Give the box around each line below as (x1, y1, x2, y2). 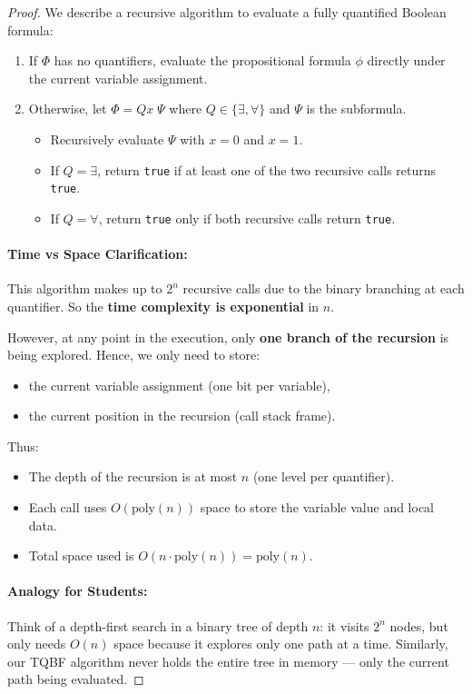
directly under (367, 51, 446, 70)
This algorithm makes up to (7, 279, 162, 298)
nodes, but (389, 616, 448, 635)
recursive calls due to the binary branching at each (182, 279, 465, 298)
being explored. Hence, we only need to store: (7, 345, 261, 364)
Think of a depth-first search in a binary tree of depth (7, 616, 309, 635)
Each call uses (28, 498, 107, 517)
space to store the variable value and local (200, 498, 435, 517)
